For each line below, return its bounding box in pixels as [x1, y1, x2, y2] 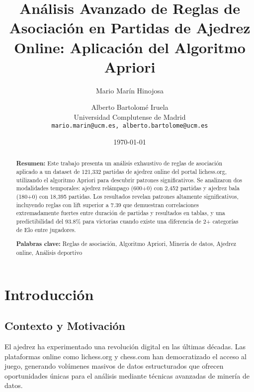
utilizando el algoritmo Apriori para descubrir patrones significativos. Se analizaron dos [16, 175, 242, 184]
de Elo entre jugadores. [16, 225, 76, 234]
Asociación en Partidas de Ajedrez [9, 17, 251, 38]
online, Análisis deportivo [16, 248, 83, 256]
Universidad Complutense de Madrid [74, 111, 186, 122]
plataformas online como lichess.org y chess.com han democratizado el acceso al [4, 351, 247, 361]
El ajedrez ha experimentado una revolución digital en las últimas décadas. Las [4, 341, 246, 352]
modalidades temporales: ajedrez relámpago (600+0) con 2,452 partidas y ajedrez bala [16, 184, 240, 192]
